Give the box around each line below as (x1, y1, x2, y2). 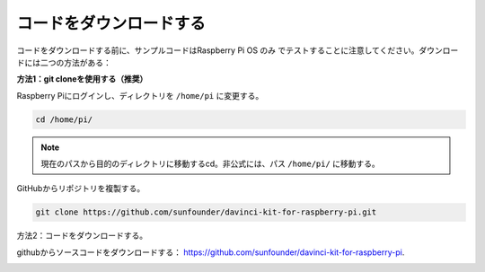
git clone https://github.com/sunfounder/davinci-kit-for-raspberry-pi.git (35, 207, 377, 217)
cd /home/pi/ (35, 114, 93, 125)
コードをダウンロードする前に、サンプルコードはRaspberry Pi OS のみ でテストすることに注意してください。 (16, 45, 419, 56)
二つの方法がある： (40, 57, 111, 67)
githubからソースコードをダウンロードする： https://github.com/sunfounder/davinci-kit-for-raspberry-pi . (16, 247, 405, 258)
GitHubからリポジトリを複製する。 (16, 183, 145, 194)
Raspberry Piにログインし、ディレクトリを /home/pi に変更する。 (16, 90, 264, 101)
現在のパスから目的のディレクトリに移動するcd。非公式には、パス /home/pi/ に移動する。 (40, 158, 381, 170)
